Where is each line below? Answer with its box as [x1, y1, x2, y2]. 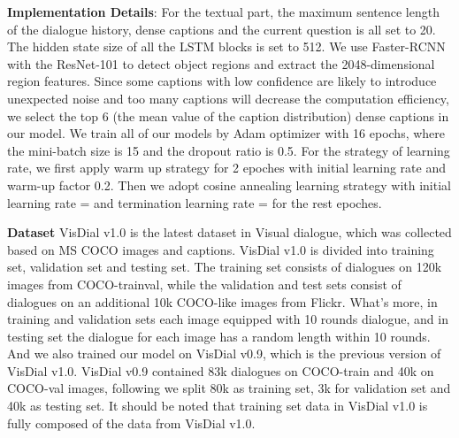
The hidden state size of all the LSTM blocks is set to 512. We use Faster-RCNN [7, 37, 446, 56]
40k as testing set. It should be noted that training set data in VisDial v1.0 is [7, 396, 428, 415]
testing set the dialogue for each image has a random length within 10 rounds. [7, 327, 431, 345]
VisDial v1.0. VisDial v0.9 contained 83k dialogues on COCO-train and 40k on [7, 361, 434, 380]
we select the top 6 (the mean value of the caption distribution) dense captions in [7, 106, 449, 125]
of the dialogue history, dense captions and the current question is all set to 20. [7, 19, 436, 38]
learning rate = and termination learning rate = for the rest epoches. [7, 193, 382, 211]
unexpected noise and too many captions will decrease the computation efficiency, [7, 88, 449, 107]
